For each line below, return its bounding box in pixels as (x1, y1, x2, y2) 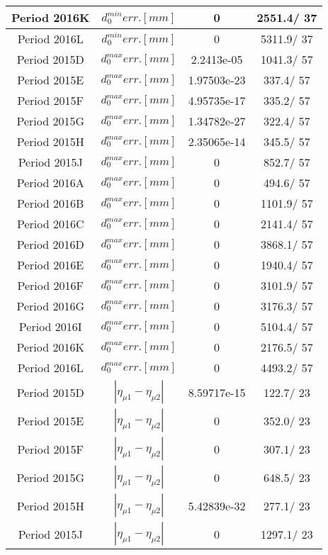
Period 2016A (16, 174, 84, 191)
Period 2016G (16, 298, 84, 314)
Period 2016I (18, 318, 82, 335)
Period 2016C (16, 215, 84, 232)
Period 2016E (17, 257, 84, 273)
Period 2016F (17, 277, 84, 293)
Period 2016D (16, 236, 84, 252)
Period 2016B (17, 195, 84, 211)
